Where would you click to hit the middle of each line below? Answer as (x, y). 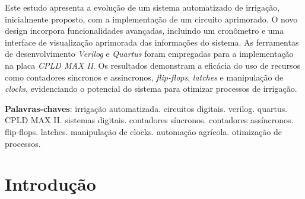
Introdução (50, 184)
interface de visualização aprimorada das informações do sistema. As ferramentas (152, 42)
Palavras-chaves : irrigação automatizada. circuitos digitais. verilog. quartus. (146, 108)
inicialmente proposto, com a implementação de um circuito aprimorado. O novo (151, 19)
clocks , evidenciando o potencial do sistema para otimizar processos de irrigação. (151, 89)
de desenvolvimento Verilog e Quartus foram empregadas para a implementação (149, 54)
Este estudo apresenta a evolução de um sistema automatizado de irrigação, (142, 7)
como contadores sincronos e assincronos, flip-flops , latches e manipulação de (144, 77)
